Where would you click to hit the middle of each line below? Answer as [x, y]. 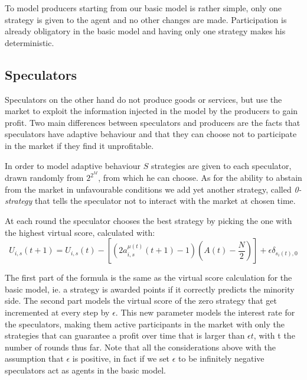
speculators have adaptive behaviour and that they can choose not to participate [151, 134]
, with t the [274, 335]
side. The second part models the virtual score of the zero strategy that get [141, 301]
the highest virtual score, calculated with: [80, 232]
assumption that [34, 358]
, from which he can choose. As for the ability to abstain [200, 178]
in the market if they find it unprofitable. [79, 145]
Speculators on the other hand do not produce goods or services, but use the [143, 99]
